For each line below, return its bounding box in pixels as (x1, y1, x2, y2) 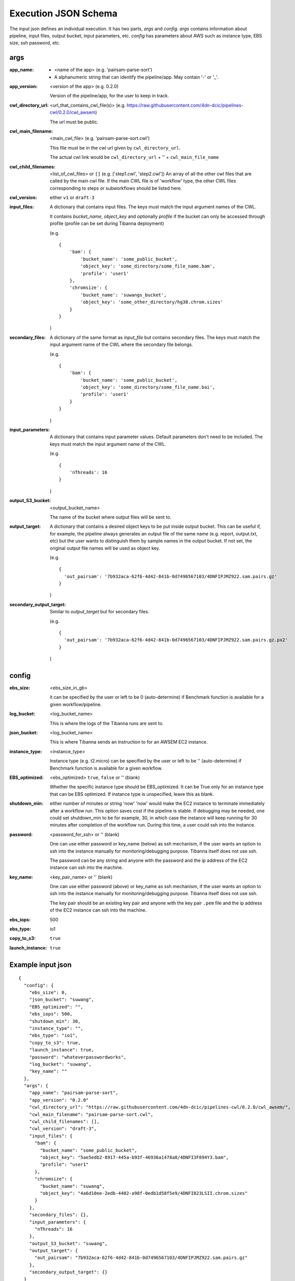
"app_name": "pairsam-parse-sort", (29, 1090, 119, 1096)
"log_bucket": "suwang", (29, 1061, 92, 1067)
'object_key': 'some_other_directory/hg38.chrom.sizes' (80, 299, 223, 305)
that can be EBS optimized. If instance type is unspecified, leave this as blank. (50, 791, 214, 797)
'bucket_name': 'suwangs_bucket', (80, 292, 167, 298)
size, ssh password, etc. (9, 40, 61, 46)
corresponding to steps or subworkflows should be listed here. (50, 185, 182, 191)
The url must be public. (50, 118, 99, 125)
